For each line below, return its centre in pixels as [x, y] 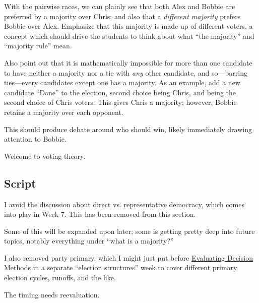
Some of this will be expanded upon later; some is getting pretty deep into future [129, 231]
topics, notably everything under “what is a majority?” [89, 241]
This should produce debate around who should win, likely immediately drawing [128, 129]
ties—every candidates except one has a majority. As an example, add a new [122, 82]
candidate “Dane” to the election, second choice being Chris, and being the [120, 92]
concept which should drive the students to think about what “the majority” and [129, 36]
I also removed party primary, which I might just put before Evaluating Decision [128, 257]
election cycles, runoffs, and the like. [60, 278]
